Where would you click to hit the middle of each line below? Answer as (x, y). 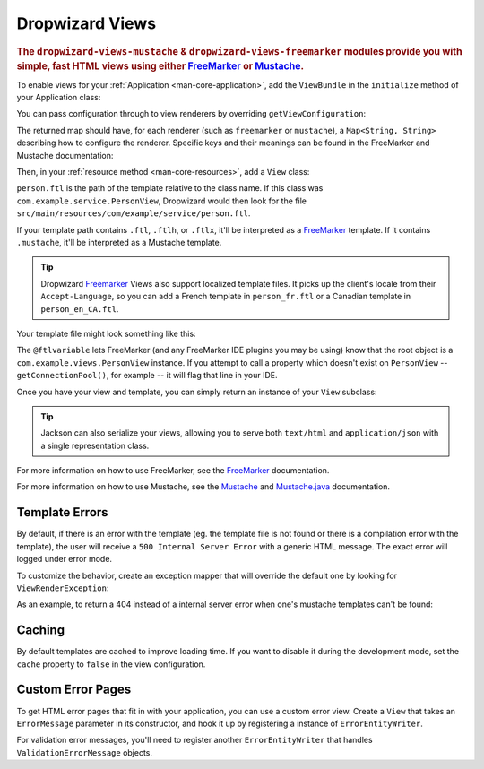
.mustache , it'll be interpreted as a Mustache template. (119, 242)
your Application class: (59, 98)
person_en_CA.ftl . (80, 308)
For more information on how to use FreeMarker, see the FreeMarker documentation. (173, 471)
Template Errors (62, 512)
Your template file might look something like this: (106, 333)
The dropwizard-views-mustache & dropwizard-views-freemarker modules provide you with (239, 51)
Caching (41, 631)
